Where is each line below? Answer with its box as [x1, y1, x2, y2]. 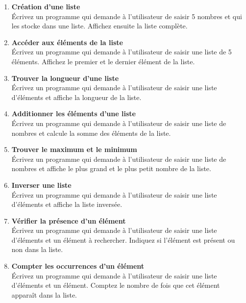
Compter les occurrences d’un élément [11, 261, 145, 271]
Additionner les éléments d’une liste [11, 108, 136, 119]
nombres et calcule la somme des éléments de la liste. [11, 127, 171, 138]
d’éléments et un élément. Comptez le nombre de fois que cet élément [11, 280, 220, 290]
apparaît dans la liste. [11, 289, 77, 300]
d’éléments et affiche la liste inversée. [11, 199, 123, 209]
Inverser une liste [11, 179, 72, 190]
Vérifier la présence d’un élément [11, 215, 126, 226]
